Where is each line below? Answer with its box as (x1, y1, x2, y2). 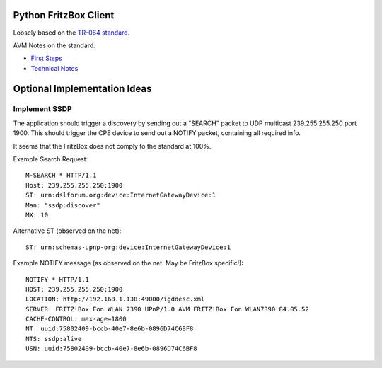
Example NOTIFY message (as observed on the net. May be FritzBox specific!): (13, 259, 244, 268)
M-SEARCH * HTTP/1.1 (25, 171, 97, 180)
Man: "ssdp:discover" (25, 201, 100, 209)
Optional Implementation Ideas (13, 82, 152, 95)
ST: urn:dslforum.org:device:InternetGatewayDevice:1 (25, 191, 216, 200)
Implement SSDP (13, 104, 72, 114)
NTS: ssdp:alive (25, 335, 82, 343)
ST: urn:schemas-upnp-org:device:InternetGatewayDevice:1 (25, 243, 231, 251)
